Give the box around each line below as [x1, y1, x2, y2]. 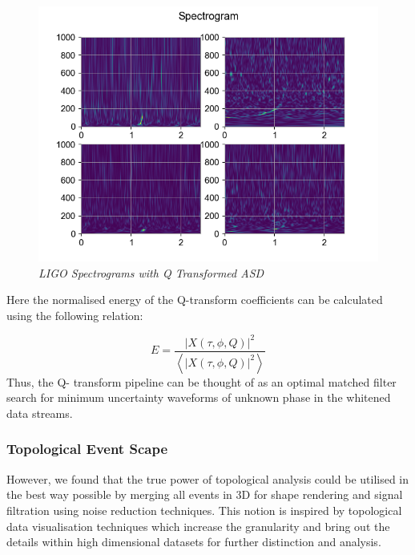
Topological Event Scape [6, 439, 168, 459]
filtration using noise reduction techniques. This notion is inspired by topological [6, 501, 402, 518]
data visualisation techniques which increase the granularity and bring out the [6, 517, 390, 534]
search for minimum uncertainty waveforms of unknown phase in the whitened [6, 389, 391, 406]
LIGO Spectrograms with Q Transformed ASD [38, 264, 264, 281]
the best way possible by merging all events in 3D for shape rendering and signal [6, 486, 403, 503]
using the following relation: [6, 306, 143, 323]
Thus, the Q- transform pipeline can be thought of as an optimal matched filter [6, 373, 397, 390]
